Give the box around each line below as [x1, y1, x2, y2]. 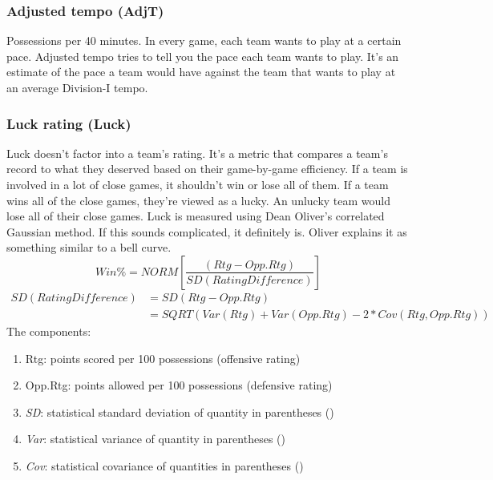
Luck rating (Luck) [6, 113, 131, 133]
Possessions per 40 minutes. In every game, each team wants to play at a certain [6, 32, 402, 49]
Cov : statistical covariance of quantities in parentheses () [25, 458, 304, 474]
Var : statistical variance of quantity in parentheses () [25, 430, 285, 447]
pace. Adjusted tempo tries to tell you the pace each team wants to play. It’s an [6, 47, 399, 64]
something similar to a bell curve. [6, 239, 172, 256]
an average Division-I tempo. [6, 79, 148, 95]
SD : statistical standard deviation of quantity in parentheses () [25, 403, 334, 420]
